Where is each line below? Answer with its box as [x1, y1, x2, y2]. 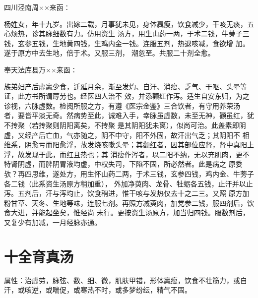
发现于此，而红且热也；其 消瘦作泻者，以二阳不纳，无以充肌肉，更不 [24, 149, 250, 159]
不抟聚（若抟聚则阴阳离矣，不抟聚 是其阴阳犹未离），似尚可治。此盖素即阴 [4, 119, 246, 130]
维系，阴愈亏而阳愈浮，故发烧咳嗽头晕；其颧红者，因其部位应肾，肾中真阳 [4, 139, 247, 150]
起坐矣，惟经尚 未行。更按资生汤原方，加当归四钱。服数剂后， [45, 207, 250, 218]
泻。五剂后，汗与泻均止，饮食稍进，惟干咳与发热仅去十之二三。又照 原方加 [4, 188, 250, 198]
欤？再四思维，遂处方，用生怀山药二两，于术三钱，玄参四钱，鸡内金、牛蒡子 [4, 168, 254, 179]
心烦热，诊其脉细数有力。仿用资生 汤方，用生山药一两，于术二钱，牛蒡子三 [4, 28, 250, 39]
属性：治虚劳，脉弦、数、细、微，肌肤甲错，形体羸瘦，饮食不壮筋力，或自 [4, 275, 247, 285]
